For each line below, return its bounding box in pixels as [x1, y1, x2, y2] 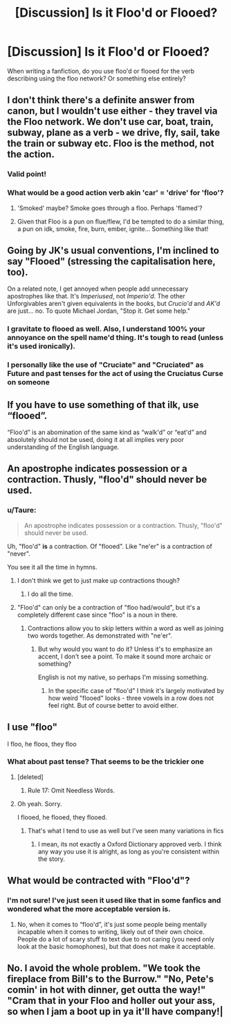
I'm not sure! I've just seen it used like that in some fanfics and [7, 896, 221, 905]
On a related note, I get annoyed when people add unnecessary [7, 284, 189, 293]
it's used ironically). [7, 341, 76, 351]
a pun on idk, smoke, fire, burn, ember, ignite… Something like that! [17, 224, 209, 233]
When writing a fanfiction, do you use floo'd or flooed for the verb [7, 67, 195, 75]
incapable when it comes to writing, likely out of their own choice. [17, 928, 205, 936]
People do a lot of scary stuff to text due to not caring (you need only [17, 935, 214, 943]
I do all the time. [27, 590, 74, 598]
